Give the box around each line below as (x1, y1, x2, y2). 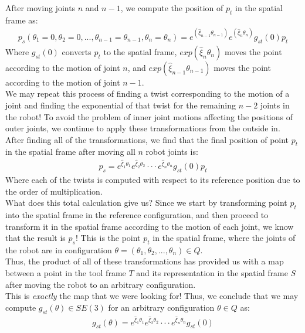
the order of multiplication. (5, 185, 103, 197)
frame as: (5, 13, 38, 26)
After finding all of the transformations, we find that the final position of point (5, 133, 289, 145)
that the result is (5, 232, 66, 244)
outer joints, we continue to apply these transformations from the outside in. (5, 122, 280, 134)
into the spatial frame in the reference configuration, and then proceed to (5, 208, 269, 220)
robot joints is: (145, 145, 198, 158)
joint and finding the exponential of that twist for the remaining (5, 98, 236, 111)
